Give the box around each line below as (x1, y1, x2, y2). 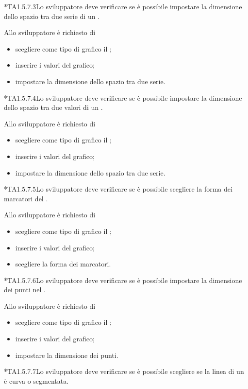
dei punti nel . (4, 284, 46, 295)
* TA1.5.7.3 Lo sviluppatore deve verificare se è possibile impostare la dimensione (4, 1, 242, 11)
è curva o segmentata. (4, 375, 69, 386)
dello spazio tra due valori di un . (4, 102, 103, 112)
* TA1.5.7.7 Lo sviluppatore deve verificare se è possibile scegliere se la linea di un (4, 366, 244, 376)
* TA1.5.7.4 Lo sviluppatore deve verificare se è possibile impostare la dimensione (4, 92, 242, 103)
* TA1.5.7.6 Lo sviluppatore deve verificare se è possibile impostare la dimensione (4, 275, 242, 285)
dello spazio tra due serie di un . (4, 11, 100, 21)
